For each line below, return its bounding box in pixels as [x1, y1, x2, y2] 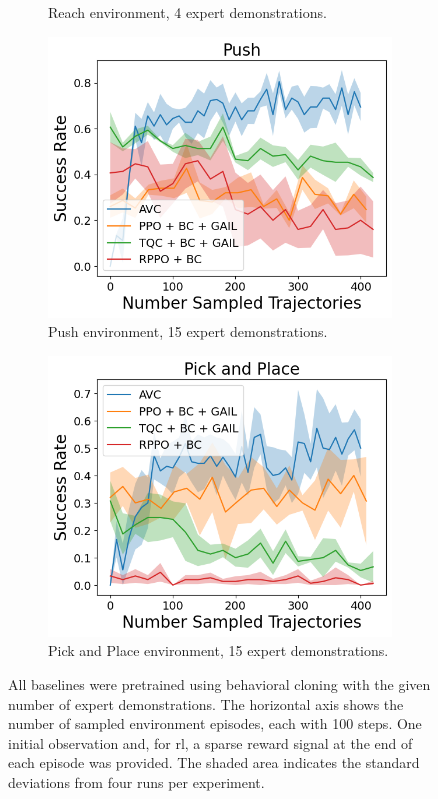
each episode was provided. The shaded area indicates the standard [8, 752, 420, 773]
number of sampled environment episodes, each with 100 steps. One [8, 713, 422, 734]
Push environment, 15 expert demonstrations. [48, 321, 328, 342]
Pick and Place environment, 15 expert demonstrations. [48, 640, 389, 661]
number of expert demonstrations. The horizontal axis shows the [8, 693, 404, 714]
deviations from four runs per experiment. [8, 771, 265, 792]
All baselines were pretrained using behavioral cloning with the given [8, 674, 431, 694]
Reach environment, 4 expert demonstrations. [48, 2, 327, 22]
